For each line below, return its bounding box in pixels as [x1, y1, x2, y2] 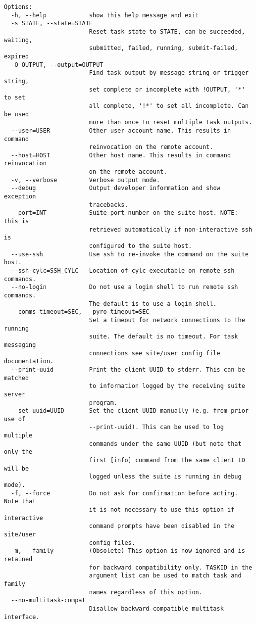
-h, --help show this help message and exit [11, 11, 199, 19]
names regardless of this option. [89, 588, 203, 596]
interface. [4, 613, 40, 621]
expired [4, 52, 29, 60]
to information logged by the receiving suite [89, 383, 245, 390]
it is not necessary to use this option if [89, 506, 235, 514]
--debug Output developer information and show [11, 185, 220, 192]
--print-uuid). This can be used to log [89, 424, 224, 431]
